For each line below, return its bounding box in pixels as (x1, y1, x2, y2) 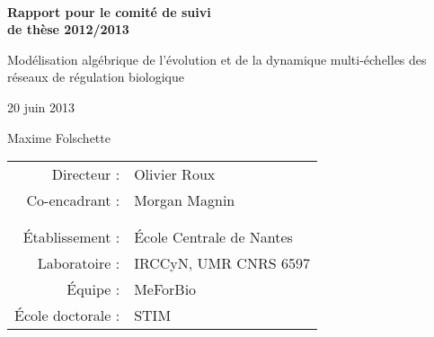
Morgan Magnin (134, 190, 235, 211)
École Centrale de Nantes (134, 226, 293, 248)
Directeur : (51, 164, 120, 185)
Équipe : (66, 279, 120, 300)
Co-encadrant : (26, 190, 120, 211)
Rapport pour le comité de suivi (7, 2, 211, 21)
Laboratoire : (37, 253, 120, 274)
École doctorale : (14, 305, 120, 326)
